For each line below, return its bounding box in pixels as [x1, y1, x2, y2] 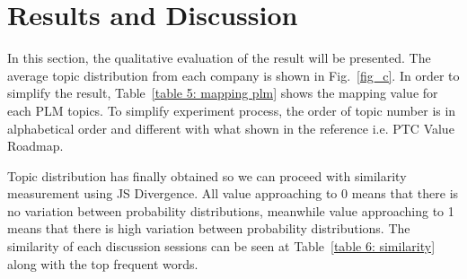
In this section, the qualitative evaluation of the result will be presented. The [7, 48, 431, 67]
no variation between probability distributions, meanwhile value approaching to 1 [7, 201, 454, 220]
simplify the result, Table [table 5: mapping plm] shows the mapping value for [7, 83, 438, 102]
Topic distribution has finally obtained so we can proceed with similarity [7, 166, 407, 185]
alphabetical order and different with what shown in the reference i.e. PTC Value [7, 118, 454, 137]
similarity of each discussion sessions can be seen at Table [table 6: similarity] [7, 237, 436, 256]
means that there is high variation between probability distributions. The [7, 219, 410, 238]
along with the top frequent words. [7, 254, 198, 273]
